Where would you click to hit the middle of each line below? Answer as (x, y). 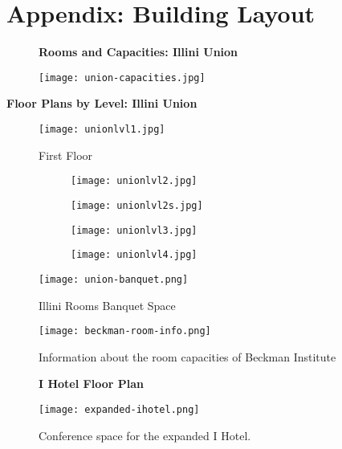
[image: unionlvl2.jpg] (134, 181)
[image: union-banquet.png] (114, 279)
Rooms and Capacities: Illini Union (138, 52)
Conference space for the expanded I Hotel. (145, 435)
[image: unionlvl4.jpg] (134, 255)
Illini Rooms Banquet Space (107, 305)
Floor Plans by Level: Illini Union (102, 103)
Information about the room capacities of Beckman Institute (187, 356)
